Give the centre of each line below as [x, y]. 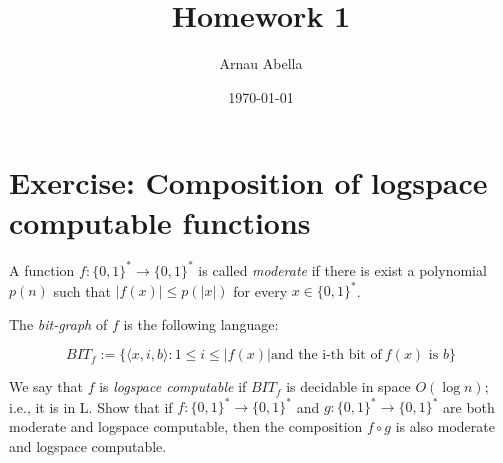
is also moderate [445, 425]
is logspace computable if [173, 386]
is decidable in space [348, 386]
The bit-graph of [58, 323]
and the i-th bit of [326, 355]
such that [82, 290]
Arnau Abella [261, 63]
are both [469, 406]
